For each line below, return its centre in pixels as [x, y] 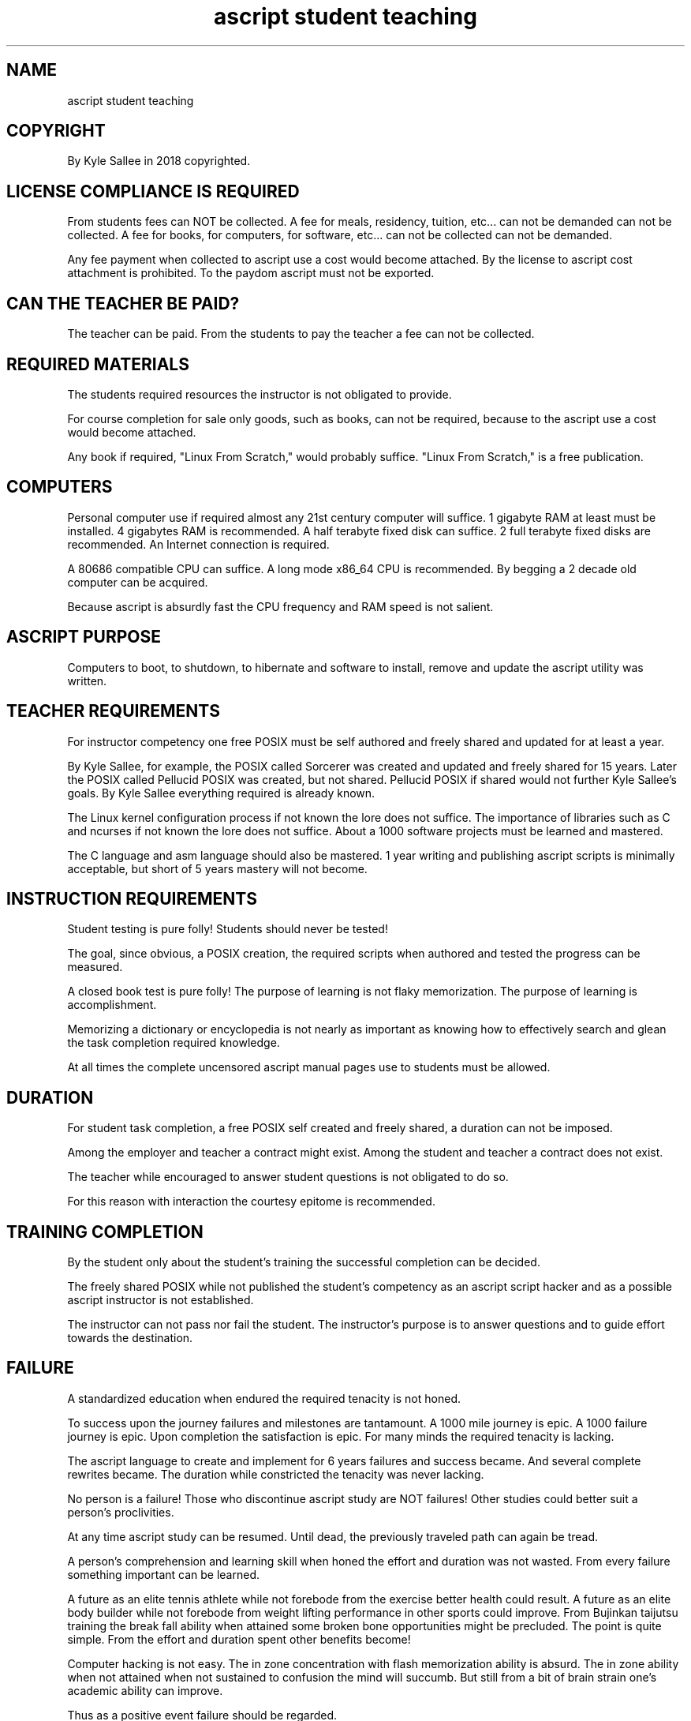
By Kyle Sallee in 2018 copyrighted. [159, 161]
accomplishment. [112, 1005]
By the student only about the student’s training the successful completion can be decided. [304, 1262]
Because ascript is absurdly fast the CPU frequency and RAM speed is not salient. [280, 606]
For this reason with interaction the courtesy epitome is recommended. [251, 1202]
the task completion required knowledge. [174, 1043]
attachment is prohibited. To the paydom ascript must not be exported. [251, 273]
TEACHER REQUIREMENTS [113, 711]
